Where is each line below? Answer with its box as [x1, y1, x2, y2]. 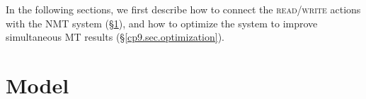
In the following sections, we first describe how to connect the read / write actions [6, 2, 361, 16]
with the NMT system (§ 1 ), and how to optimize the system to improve [6, 15, 318, 30]
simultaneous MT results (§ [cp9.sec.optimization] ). [6, 29, 224, 44]
